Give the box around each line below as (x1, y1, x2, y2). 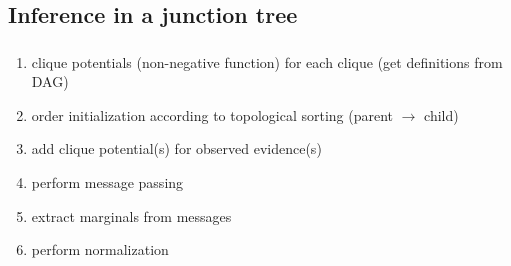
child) (424, 104, 459, 125)
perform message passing (31, 172, 184, 193)
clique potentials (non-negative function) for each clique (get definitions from (31, 51, 503, 72)
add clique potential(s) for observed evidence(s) (31, 138, 322, 159)
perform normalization (31, 239, 169, 260)
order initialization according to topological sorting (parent (31, 104, 394, 125)
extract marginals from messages (31, 205, 232, 226)
